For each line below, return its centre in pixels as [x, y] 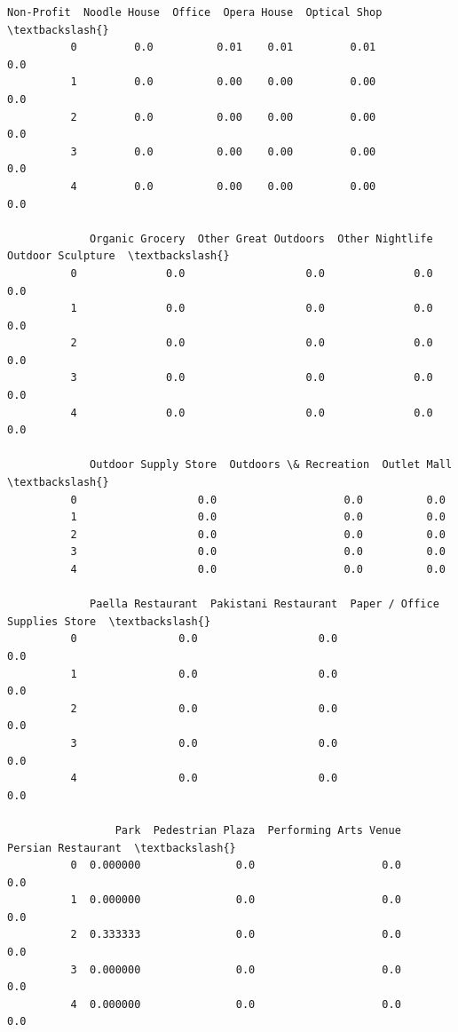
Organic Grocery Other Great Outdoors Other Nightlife [261, 238]
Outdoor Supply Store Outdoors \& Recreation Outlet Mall [271, 465]
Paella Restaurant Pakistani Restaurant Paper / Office [265, 604]
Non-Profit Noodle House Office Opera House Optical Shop [195, 12]
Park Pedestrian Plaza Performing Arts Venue [258, 830]
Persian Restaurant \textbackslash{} [122, 848]
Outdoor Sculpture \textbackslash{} [118, 256]
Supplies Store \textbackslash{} [109, 621]
